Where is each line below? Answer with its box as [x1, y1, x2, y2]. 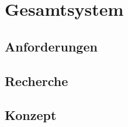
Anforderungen [5, 37, 98, 55]
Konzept [5, 106, 57, 124]
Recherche [5, 71, 68, 90]
